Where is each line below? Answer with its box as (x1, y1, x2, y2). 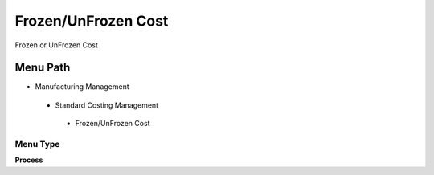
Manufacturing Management (35, 82, 129, 92)
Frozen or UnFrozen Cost (14, 40, 98, 50)
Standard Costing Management (55, 100, 159, 110)
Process (14, 155, 43, 165)
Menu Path (14, 61, 71, 75)
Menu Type (14, 139, 60, 149)
